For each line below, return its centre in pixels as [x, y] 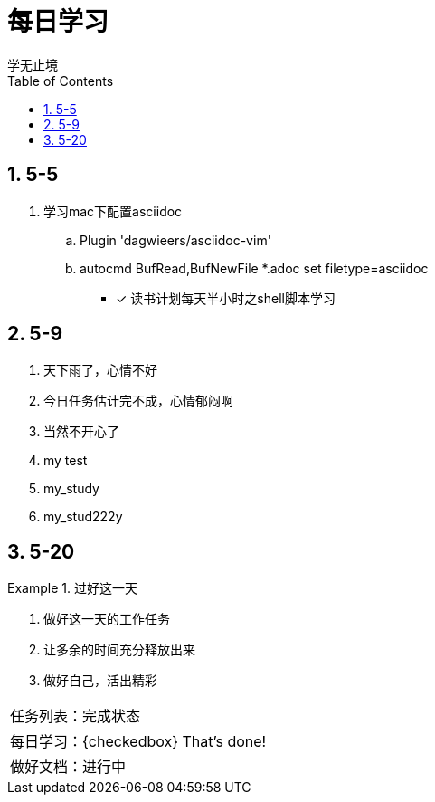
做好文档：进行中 [68, 767]
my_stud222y [83, 517]
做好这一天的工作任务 [107, 619]
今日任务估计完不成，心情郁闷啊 [138, 401]
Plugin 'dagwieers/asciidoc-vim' [175, 240]
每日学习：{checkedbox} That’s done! [138, 742]
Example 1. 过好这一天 [72, 588]
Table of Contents [61, 81]
